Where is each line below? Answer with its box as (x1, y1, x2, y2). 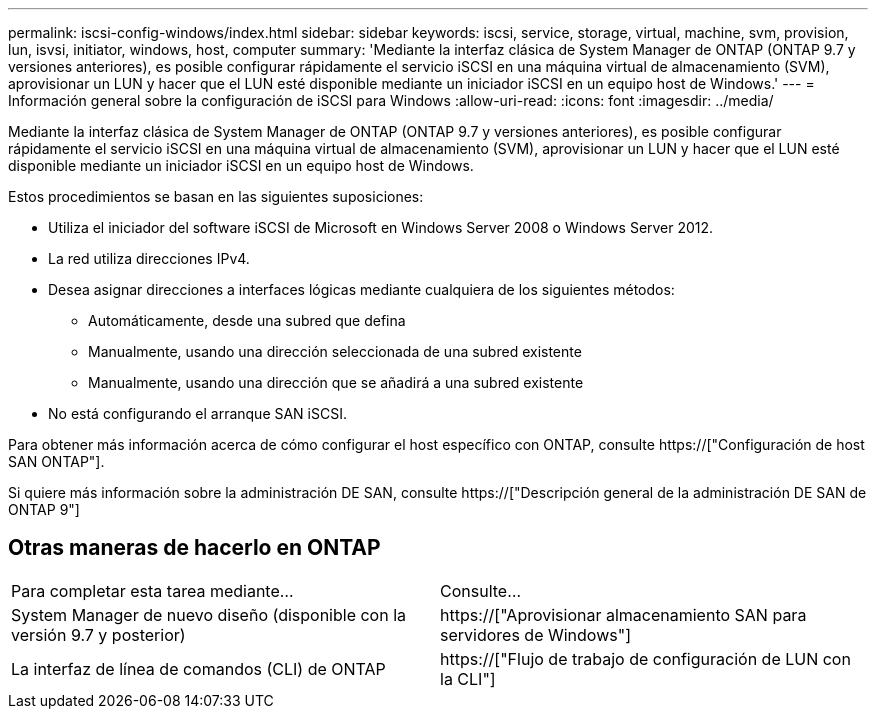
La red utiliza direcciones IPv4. (48, 250, 250, 267)
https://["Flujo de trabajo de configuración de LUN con (440, 648, 851, 669)
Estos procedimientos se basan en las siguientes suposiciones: (8, 188, 424, 205)
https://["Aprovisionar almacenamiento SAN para (440, 604, 807, 625)
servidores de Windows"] (440, 624, 631, 645)
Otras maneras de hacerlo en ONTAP (8, 535, 381, 561)
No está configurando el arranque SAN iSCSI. (48, 405, 347, 422)
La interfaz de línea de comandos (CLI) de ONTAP (11, 658, 386, 679)
